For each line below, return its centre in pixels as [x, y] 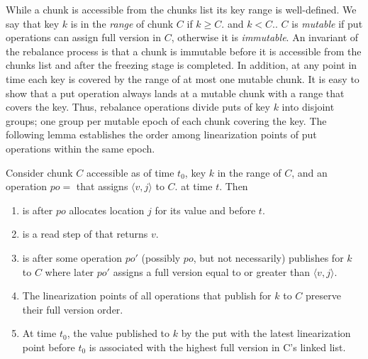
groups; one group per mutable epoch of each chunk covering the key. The [166, 120]
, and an [310, 172]
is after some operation [72, 257]
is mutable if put [327, 23]
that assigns [102, 186]
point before [49, 347]
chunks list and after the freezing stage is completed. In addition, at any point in [182, 65]
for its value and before [205, 210]
